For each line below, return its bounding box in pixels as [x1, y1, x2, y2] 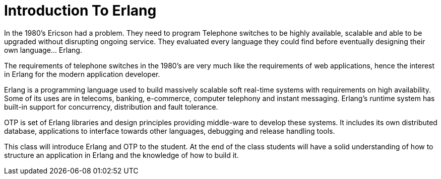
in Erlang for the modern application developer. [4, 69, 160, 78]
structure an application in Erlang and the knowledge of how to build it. [4, 150, 239, 159]
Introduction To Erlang [4, 2, 157, 19]
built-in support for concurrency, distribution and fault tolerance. [4, 102, 218, 111]
